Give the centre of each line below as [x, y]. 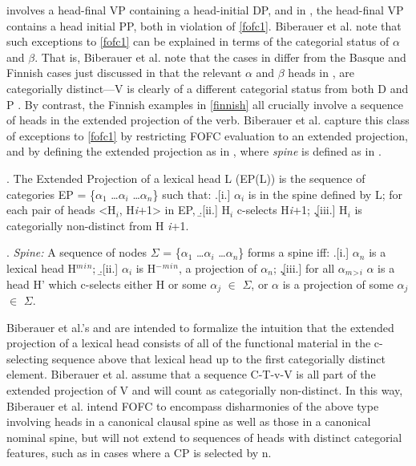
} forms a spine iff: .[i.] [294, 252]
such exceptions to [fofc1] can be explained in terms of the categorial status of [198, 41]
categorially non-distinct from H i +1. [98, 225]
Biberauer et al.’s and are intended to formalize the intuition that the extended [200, 327]
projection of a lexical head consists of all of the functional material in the [189, 343]
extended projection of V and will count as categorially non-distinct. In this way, [205, 389]
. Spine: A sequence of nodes [77, 252]
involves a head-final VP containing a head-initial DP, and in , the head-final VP [205, 10]
